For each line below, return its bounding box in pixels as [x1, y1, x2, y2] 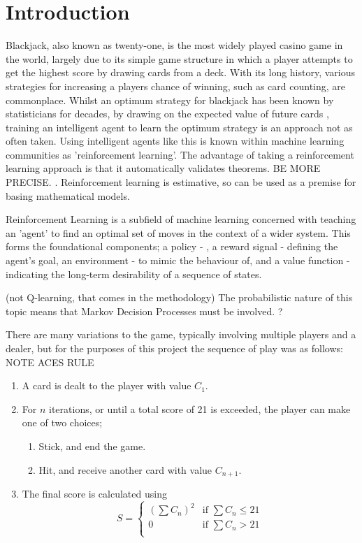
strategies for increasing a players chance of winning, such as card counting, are [6, 78, 346, 93]
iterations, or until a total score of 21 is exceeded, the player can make [49, 401, 351, 416]
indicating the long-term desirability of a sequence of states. [6, 266, 262, 281]
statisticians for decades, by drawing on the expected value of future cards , [6, 106, 329, 121]
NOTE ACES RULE [6, 354, 94, 369]
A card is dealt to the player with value [22, 378, 191, 393]
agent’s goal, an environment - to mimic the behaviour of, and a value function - [6, 253, 350, 268]
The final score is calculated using [22, 486, 167, 501]
